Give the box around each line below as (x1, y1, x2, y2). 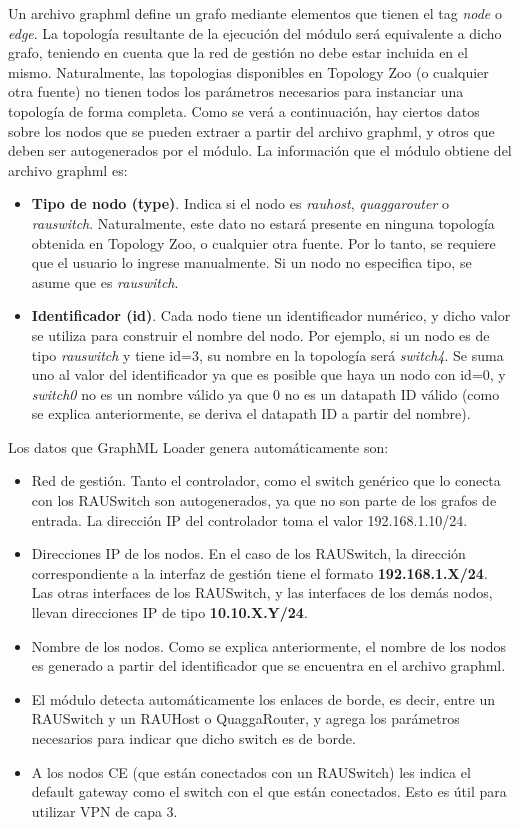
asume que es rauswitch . (31, 271, 179, 292)
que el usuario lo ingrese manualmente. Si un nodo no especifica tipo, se (31, 252, 472, 273)
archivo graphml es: (8, 159, 128, 180)
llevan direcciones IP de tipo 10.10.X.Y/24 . (31, 602, 308, 623)
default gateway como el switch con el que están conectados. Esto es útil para (31, 781, 507, 802)
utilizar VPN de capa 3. (31, 800, 178, 821)
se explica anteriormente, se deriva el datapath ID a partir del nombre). (31, 403, 471, 424)
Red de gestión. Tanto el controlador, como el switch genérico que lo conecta (31, 470, 501, 491)
